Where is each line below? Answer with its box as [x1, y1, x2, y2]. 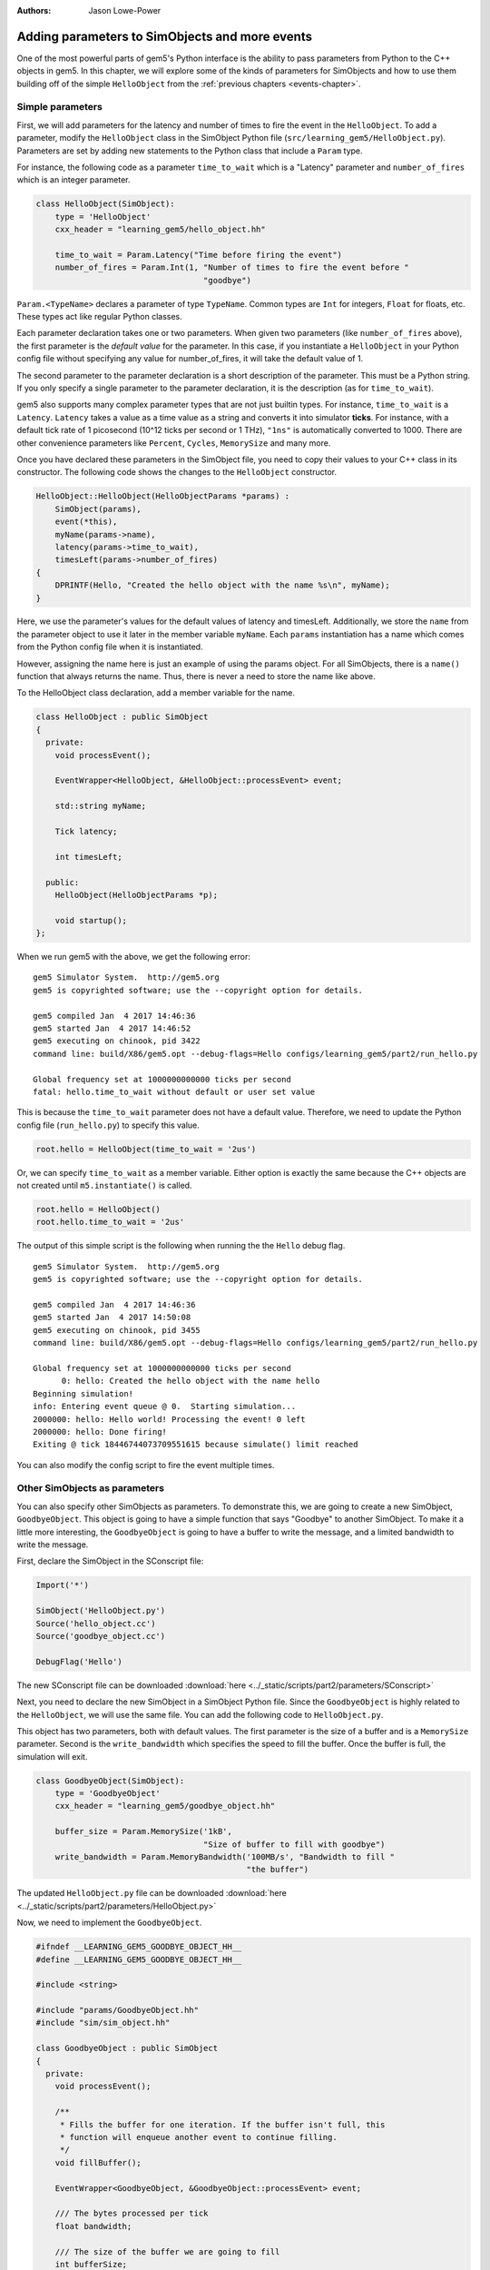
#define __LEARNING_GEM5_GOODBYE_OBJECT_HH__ [35, 1954, 242, 1965]
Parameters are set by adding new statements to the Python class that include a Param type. [16, 145, 363, 156]
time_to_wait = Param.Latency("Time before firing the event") [54, 250, 343, 260]
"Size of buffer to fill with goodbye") [202, 1839, 386, 1850]
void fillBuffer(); [54, 2157, 142, 2167]
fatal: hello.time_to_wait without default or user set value [33, 1086, 316, 1097]
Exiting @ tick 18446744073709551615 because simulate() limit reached [33, 1439, 358, 1450]
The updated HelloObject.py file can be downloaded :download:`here [16, 1888, 288, 1899]
